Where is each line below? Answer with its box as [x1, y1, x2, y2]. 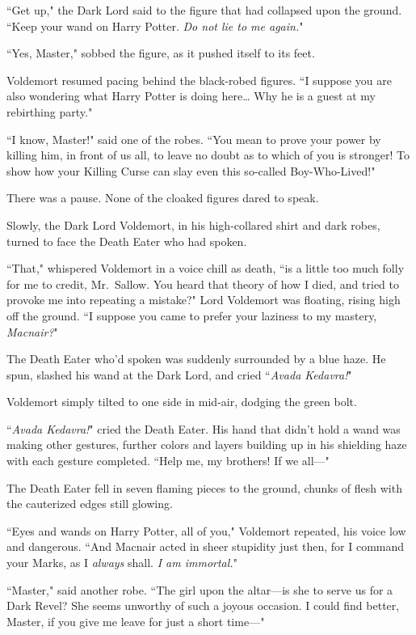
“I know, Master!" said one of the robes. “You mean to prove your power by [6, 130, 381, 147]
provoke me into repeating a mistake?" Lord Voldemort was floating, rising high [6, 291, 401, 308]
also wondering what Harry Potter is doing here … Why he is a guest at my [6, 87, 376, 104]
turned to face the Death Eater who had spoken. [6, 232, 247, 249]
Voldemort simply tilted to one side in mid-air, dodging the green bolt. [6, 393, 357, 410]
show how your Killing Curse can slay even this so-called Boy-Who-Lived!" [6, 162, 376, 179]
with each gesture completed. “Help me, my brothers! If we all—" [6, 452, 330, 469]
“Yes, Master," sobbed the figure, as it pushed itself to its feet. [6, 44, 315, 61]
